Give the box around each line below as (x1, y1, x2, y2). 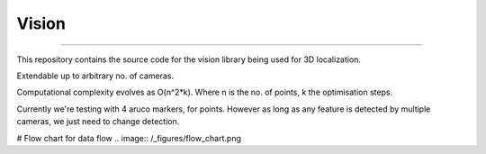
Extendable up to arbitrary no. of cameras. (16, 70, 175, 81)
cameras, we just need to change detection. (16, 116, 180, 127)
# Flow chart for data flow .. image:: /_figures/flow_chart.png (16, 132, 242, 143)
